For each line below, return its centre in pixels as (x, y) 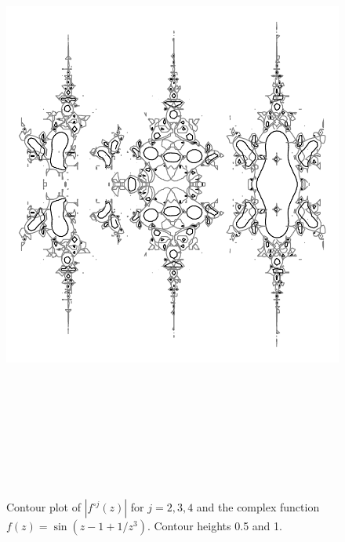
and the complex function (258, 507)
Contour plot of (44, 507)
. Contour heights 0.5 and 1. (214, 526)
